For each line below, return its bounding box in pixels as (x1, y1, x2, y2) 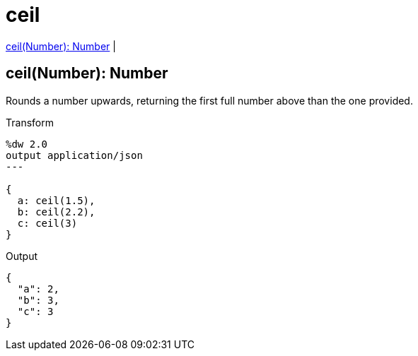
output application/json (6, 149, 143, 161)
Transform (6, 116, 54, 129)
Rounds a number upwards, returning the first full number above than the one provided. (6, 94, 413, 107)
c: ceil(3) (17, 217, 78, 229)
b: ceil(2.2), (17, 206, 95, 218)
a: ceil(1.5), (17, 194, 95, 206)
